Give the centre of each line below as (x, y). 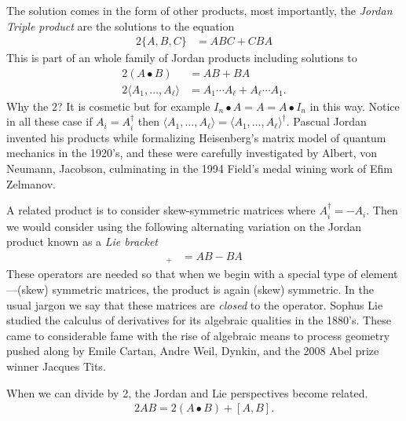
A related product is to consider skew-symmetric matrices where (161, 210)
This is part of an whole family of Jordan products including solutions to (182, 58)
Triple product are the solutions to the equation (121, 26)
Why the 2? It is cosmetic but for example (108, 106)
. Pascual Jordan (326, 121)
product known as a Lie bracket (82, 242)
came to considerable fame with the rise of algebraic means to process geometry (198, 335)
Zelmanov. (31, 183)
